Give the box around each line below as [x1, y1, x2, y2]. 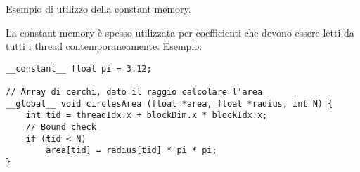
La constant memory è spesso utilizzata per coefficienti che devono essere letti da [6, 25, 354, 39]
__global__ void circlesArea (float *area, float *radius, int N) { [6, 98, 333, 109]
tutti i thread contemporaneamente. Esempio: [6, 39, 202, 53]
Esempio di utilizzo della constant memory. [6, 1, 191, 15]
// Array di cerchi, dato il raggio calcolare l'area [6, 87, 263, 98]
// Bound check [25, 122, 96, 133]
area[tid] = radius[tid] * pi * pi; [46, 145, 217, 156]
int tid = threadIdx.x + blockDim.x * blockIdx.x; [25, 110, 268, 121]
